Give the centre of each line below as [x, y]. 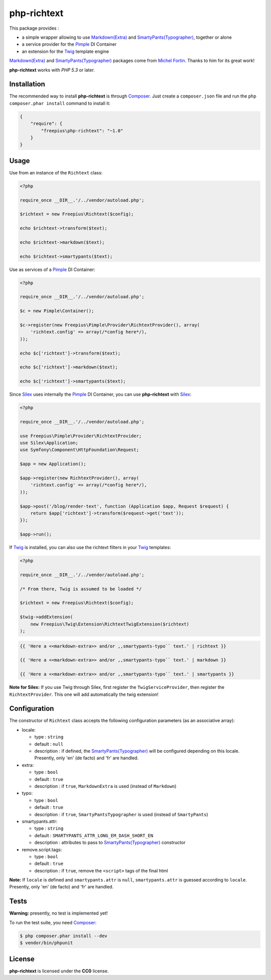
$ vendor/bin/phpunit [46, 943]
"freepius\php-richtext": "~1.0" [82, 130]
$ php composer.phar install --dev [63, 936]
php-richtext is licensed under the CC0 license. [59, 971]
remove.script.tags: [42, 849]
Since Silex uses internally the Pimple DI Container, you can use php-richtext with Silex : [100, 394]
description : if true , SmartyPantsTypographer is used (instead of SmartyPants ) [121, 814]
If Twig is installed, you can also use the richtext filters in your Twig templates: [90, 548]
